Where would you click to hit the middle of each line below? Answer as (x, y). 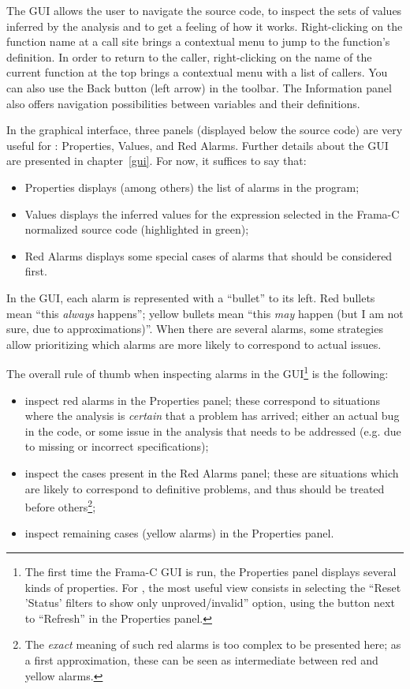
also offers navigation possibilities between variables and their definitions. (183, 103)
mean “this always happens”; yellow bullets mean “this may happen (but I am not (205, 313)
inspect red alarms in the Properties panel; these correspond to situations (202, 400)
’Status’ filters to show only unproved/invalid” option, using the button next (210, 603)
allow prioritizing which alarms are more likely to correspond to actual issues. (194, 344)
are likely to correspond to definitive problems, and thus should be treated (205, 488)
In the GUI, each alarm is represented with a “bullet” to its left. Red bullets (191, 297)
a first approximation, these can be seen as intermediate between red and (201, 659)
